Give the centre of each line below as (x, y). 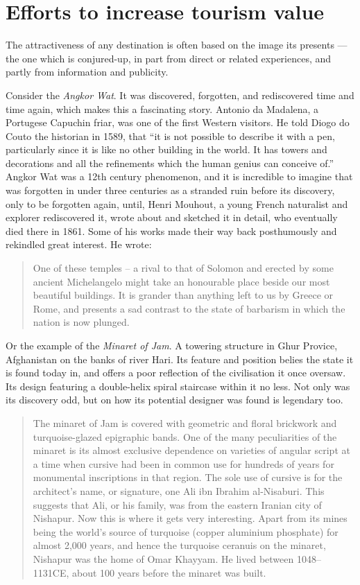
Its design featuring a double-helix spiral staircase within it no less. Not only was (178, 386)
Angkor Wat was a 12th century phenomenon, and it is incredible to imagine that (179, 176)
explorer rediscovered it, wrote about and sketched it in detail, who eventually (172, 217)
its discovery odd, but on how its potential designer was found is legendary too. (174, 400)
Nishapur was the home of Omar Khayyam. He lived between (163, 558)
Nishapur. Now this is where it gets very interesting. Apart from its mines (190, 518)
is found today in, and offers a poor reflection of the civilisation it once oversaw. (176, 373)
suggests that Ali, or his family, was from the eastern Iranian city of (177, 504)
